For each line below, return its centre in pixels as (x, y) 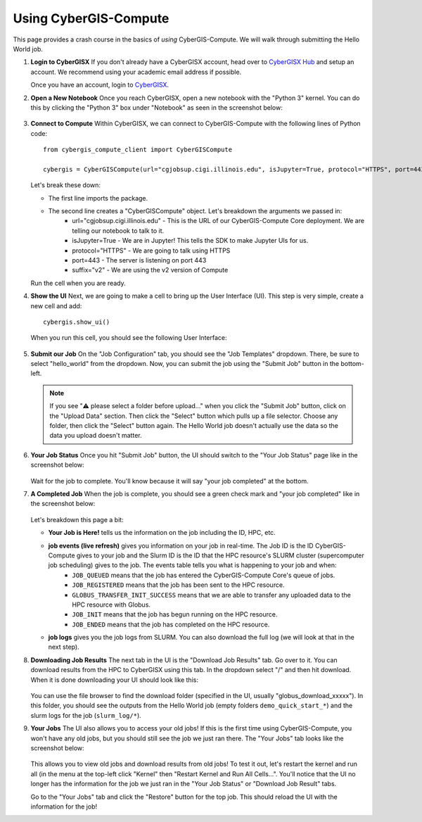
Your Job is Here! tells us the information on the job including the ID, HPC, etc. (162, 533)
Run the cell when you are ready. (78, 283)
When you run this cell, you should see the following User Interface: (129, 338)
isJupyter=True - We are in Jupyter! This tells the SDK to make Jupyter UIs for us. (190, 241)
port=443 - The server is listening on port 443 (139, 260)
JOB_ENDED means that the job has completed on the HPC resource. (171, 624)
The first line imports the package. (98, 198)
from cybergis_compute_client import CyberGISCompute (138, 150)
